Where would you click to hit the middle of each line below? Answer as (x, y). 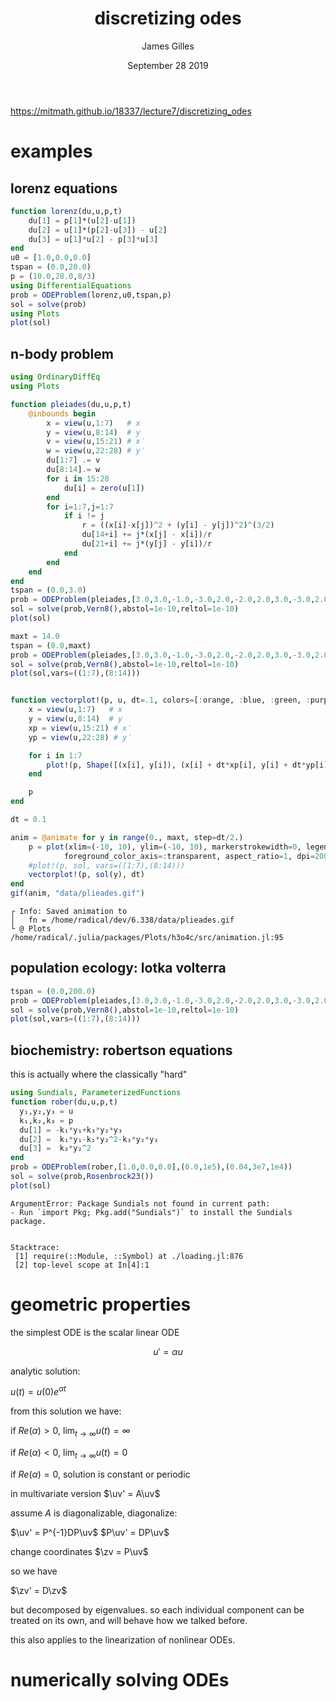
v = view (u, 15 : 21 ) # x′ (95, 442)
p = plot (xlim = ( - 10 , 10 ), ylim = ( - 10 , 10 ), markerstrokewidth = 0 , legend (180, 847)
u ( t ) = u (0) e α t (38, 1391)
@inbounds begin (62, 413)
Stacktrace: (35, 1247)
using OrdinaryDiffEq (55, 377)
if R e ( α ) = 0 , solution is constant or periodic (100, 1474)
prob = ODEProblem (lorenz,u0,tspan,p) (91, 295)
